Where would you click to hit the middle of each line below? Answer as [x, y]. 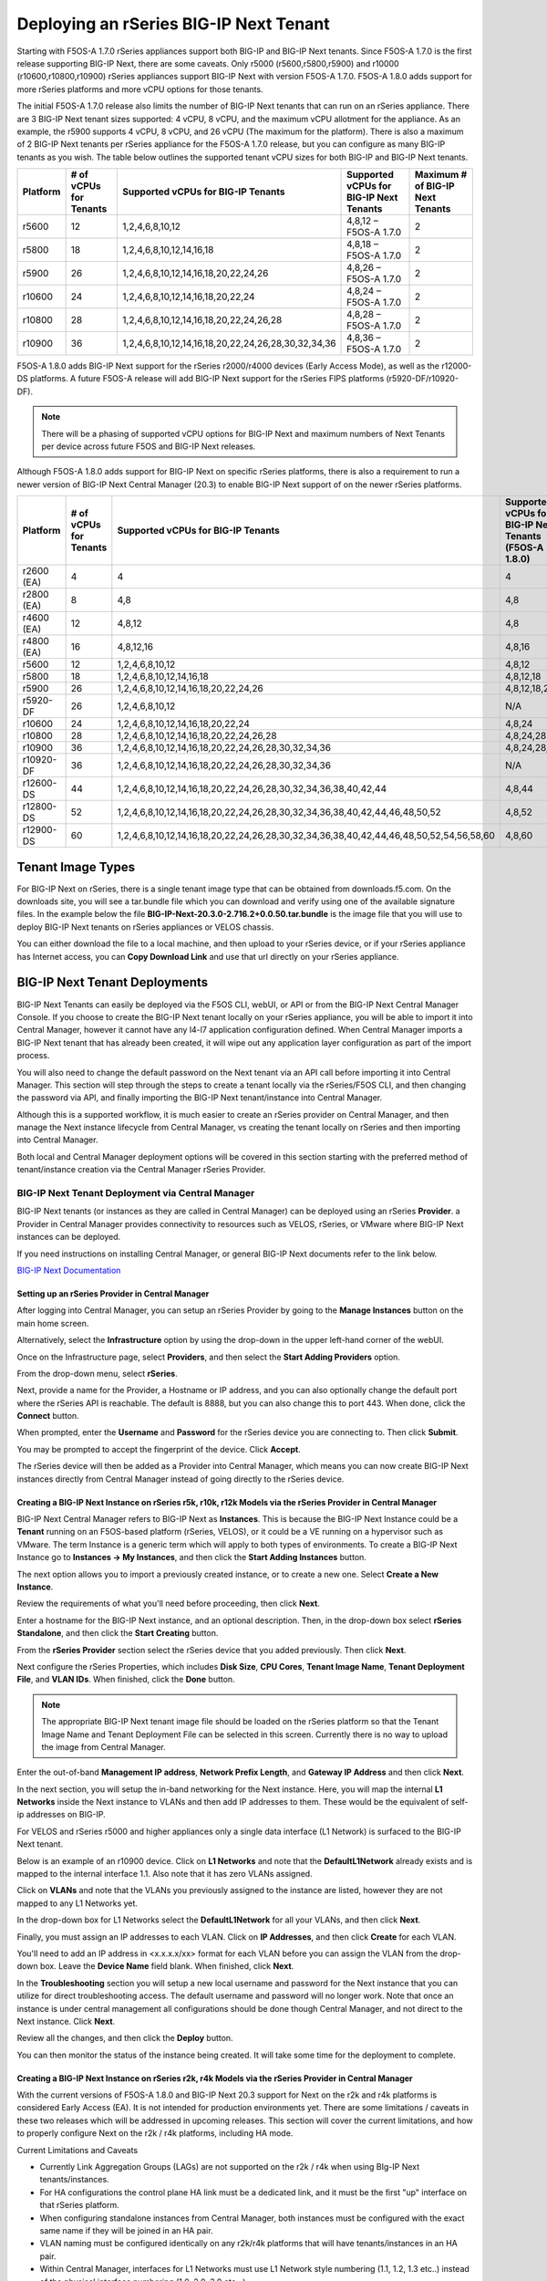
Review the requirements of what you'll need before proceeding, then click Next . [169, 1604]
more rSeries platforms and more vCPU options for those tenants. [140, 89]
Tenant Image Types [76, 867]
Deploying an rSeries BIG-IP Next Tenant [173, 24]
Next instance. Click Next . [66, 2021]
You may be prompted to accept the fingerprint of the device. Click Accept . [159, 1449]
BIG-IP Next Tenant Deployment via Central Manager [136, 1193]
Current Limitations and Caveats [77, 2150]
